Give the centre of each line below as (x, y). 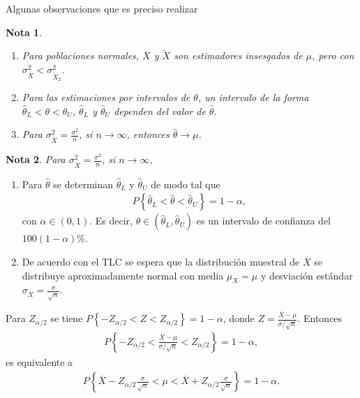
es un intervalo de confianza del (264, 221)
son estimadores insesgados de (238, 55)
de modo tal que (186, 184)
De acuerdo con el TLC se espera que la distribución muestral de (161, 261)
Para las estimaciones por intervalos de (106, 97)
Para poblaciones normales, (81, 55)
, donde (239, 318)
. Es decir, (111, 221)
